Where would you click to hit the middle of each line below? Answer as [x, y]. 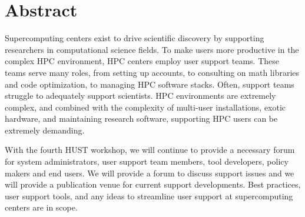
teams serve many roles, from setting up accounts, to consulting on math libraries [152, 72]
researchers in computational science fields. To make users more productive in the [152, 49]
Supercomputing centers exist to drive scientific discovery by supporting [135, 38]
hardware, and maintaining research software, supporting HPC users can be [141, 118]
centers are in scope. [41, 207]
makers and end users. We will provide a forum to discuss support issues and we [150, 173]
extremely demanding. [45, 130]
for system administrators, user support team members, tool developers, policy [147, 161]
